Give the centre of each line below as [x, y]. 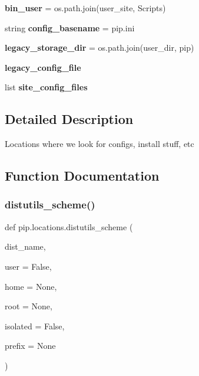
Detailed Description [69, 119]
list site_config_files [46, 87]
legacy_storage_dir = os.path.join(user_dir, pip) [99, 48]
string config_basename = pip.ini [70, 27]
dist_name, [25, 246]
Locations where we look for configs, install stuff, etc [99, 144]
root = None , [29, 306]
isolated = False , [35, 326]
